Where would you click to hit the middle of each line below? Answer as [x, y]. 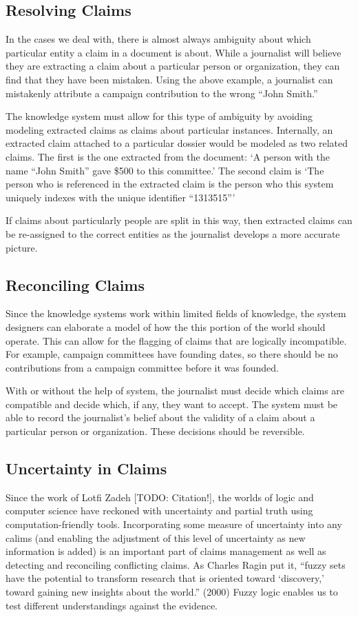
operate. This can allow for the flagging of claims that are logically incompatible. [176, 340]
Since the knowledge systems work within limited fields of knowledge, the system [176, 313]
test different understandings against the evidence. [112, 605]
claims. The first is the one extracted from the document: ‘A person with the [168, 156]
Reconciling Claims [75, 284]
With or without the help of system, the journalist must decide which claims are [175, 391]
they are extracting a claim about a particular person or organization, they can [173, 66]
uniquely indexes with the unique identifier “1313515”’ [120, 197]
